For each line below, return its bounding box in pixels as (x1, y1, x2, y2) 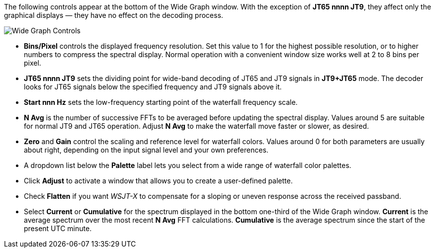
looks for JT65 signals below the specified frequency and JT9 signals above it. (24, 83, 282, 91)
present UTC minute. (24, 224, 92, 233)
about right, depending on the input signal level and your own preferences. (24, 146, 268, 154)
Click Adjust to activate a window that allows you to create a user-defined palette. (24, 176, 293, 185)
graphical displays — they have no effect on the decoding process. (4, 11, 223, 19)
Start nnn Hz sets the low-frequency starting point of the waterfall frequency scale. (24, 98, 298, 106)
